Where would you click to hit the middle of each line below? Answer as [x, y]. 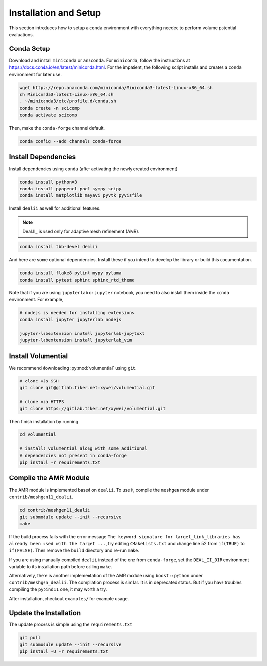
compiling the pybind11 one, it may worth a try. [58, 589]
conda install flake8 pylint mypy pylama [70, 273]
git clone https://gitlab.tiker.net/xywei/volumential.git [92, 409]
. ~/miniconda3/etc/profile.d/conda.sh [68, 101]
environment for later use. [35, 74]
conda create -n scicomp [50, 108]
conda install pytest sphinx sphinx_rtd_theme [77, 280]
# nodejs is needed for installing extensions [77, 312]
